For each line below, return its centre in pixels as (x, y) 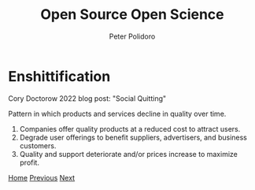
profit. (29, 162)
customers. (38, 145)
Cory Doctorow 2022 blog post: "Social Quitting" (87, 98)
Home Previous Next (42, 177)
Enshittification (59, 76)
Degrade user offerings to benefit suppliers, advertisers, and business (133, 137)
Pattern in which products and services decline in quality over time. (117, 114)
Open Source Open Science (132, 15)
